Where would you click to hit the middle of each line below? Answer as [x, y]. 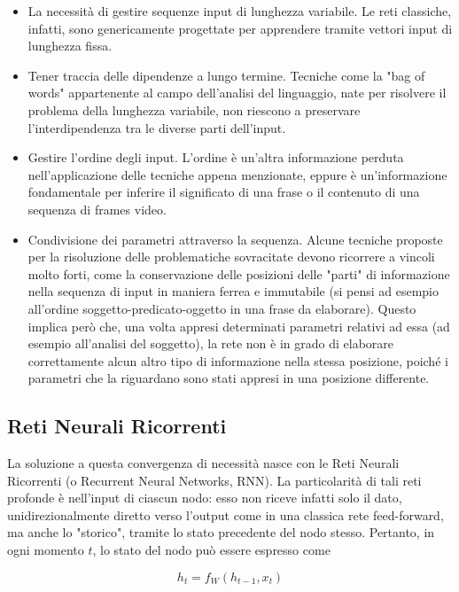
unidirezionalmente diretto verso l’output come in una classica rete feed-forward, [226, 514]
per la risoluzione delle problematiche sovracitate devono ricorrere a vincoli [231, 257]
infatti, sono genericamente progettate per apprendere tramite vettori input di [240, 28]
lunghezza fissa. [70, 46]
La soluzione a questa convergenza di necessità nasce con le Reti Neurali [203, 463]
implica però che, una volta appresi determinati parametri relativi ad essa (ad [239, 326]
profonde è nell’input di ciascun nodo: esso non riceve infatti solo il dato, [205, 498]
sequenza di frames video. [97, 209]
